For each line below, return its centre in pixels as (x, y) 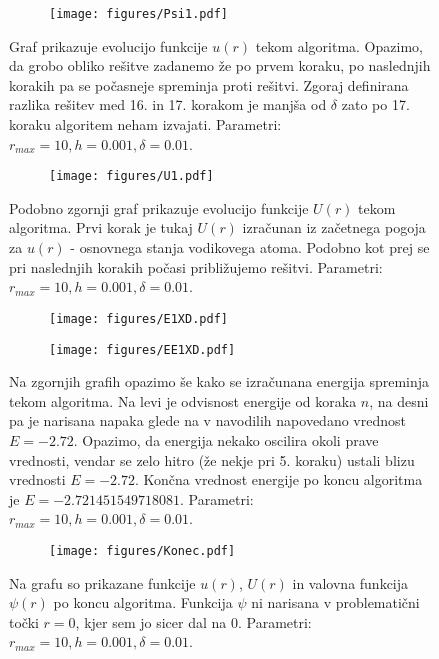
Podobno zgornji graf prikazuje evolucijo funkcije (159, 207)
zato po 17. (375, 104)
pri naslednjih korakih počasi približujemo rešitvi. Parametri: (196, 266)
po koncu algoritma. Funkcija (143, 602)
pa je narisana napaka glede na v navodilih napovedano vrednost (207, 420)
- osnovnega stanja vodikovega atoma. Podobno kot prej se (250, 247)
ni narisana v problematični (335, 602)
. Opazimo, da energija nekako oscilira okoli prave (226, 439)
